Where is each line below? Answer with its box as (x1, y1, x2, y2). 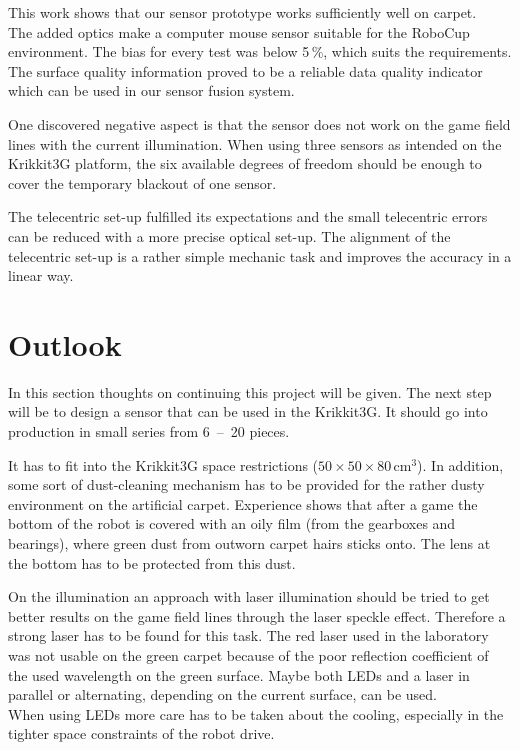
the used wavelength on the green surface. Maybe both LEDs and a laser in (8, 664, 470, 685)
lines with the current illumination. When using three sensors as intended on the (8, 133, 502, 154)
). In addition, (417, 454, 504, 475)
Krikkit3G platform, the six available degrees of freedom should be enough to (8, 153, 482, 174)
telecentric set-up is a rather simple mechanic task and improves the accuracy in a (8, 245, 512, 266)
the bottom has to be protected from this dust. (8, 552, 296, 573)
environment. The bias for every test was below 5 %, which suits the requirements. (8, 41, 512, 62)
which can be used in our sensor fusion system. (8, 80, 295, 101)
